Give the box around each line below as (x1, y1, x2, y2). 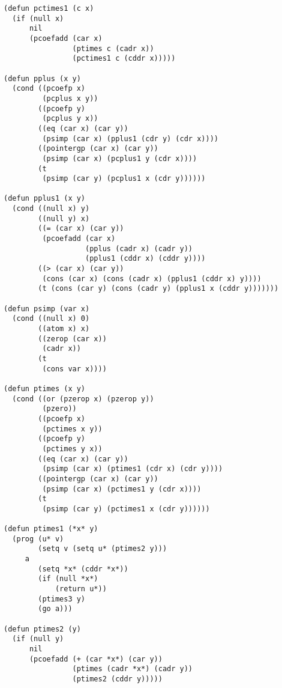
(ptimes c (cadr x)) (72, 44, 154, 53)
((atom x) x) (38, 324, 90, 333)
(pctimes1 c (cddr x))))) (72, 54, 176, 63)
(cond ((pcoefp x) (12, 84, 86, 93)
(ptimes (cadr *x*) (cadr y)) (72, 665, 193, 674)
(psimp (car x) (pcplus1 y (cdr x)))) (42, 154, 197, 163)
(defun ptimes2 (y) (4, 624, 81, 633)
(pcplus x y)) (42, 94, 98, 103)
